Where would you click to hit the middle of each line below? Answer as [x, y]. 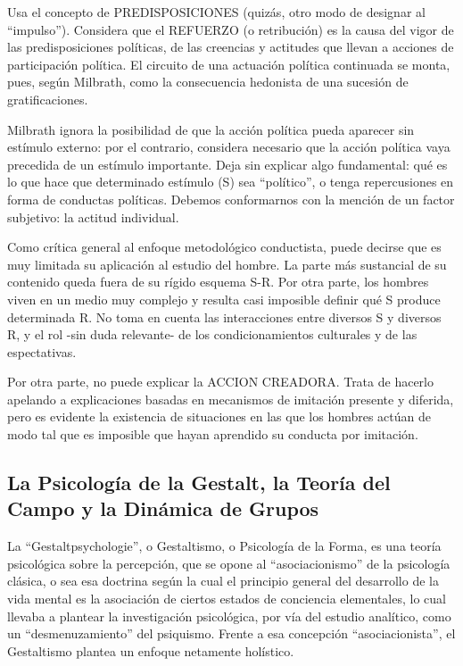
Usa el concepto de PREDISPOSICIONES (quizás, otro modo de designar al [216, 12]
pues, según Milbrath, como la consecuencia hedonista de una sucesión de [208, 82]
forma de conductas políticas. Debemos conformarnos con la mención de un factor [231, 199]
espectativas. [42, 351]
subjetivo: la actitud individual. [93, 216]
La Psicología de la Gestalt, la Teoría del [199, 483]
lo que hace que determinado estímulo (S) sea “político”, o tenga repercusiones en [231, 182]
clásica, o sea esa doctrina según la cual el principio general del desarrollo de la [223, 581]
